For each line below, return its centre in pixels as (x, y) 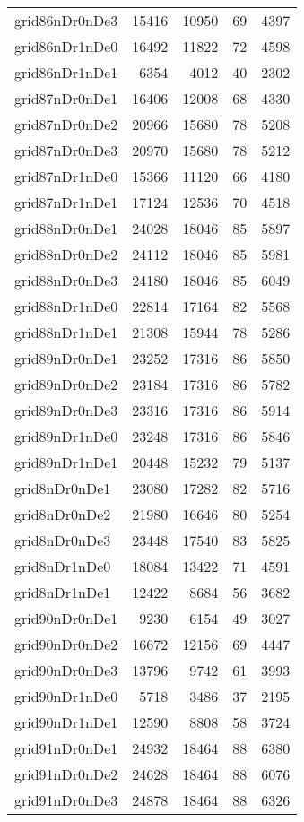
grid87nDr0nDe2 (66, 124)
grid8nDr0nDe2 (63, 514)
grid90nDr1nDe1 (66, 722)
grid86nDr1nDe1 (66, 72)
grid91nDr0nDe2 (66, 774)
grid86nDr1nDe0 (66, 46)
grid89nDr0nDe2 (66, 384)
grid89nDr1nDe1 (66, 462)
